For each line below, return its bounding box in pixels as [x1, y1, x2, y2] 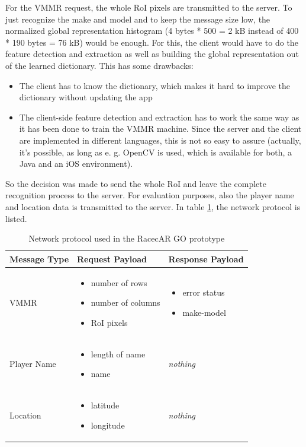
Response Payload [168, 252, 244, 265]
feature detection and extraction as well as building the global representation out [5, 47, 299, 60]
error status [182, 286, 225, 299]
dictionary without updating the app [19, 91, 153, 103]
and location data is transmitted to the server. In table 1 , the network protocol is [5, 200, 301, 213]
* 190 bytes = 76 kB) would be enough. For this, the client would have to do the [5, 36, 298, 48]
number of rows [91, 276, 147, 289]
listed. [5, 212, 27, 224]
